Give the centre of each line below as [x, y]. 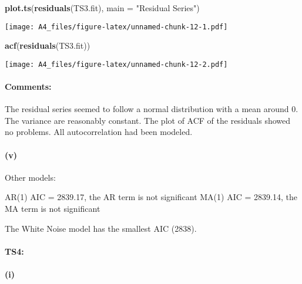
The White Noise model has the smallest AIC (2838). [101, 228]
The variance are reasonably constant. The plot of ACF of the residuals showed [148, 120]
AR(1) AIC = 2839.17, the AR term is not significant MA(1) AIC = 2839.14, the [151, 197]
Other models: [30, 177]
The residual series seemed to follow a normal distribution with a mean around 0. [152, 109]
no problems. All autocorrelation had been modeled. [99, 132]
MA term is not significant [53, 209]
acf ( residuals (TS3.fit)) [48, 45]
